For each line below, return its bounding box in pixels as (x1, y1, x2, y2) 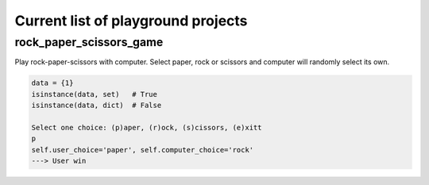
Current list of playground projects (14, 12, 248, 29)
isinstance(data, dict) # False (31, 101, 162, 110)
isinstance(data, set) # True (31, 90, 158, 98)
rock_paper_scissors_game (14, 35, 164, 49)
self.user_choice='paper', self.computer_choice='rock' (31, 145, 254, 154)
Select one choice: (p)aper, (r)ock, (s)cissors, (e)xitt (31, 123, 262, 132)
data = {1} (31, 79, 74, 87)
